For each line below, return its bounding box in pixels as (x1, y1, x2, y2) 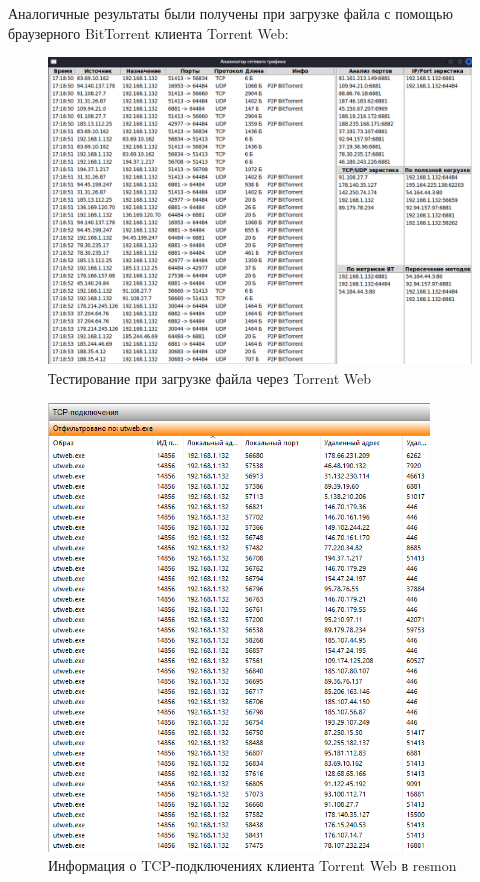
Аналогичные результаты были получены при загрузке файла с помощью (8, 3, 453, 23)
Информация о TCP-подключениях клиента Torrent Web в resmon (48, 855, 457, 876)
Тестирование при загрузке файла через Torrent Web (48, 368, 372, 389)
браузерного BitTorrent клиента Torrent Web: (8, 22, 289, 43)
